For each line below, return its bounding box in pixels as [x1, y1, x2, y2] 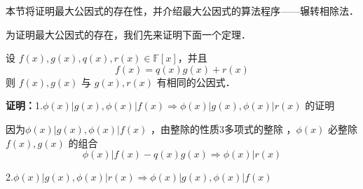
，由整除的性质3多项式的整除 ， [150, 121, 296, 136]
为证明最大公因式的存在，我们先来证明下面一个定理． [6, 27, 251, 41]
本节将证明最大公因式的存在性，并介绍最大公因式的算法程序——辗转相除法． [6, 3, 359, 17]
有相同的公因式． [156, 74, 235, 89]
